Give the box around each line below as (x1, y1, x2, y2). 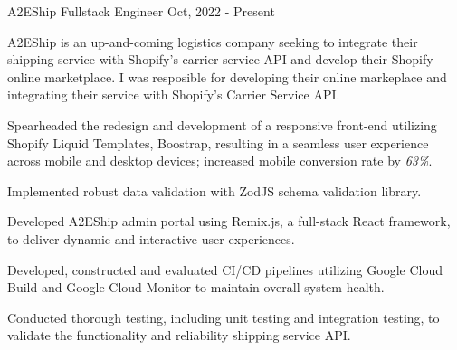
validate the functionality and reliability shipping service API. (7, 326, 351, 345)
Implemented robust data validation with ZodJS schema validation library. (7, 181, 422, 200)
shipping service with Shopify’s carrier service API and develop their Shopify (7, 50, 433, 69)
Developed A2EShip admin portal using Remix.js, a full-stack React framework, (7, 212, 451, 231)
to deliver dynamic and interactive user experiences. (7, 229, 295, 248)
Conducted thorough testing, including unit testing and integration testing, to (7, 307, 440, 326)
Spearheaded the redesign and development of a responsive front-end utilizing (7, 115, 437, 134)
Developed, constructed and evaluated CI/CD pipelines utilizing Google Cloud (7, 260, 443, 279)
